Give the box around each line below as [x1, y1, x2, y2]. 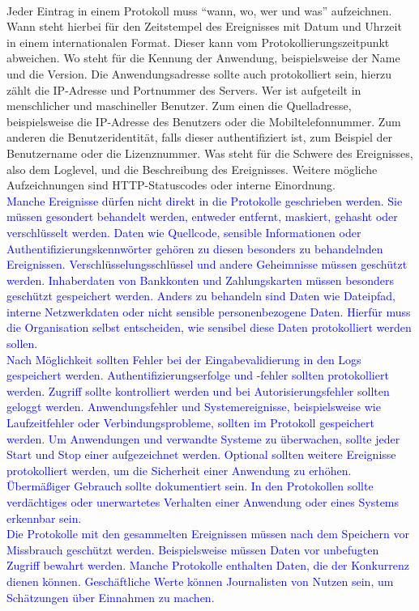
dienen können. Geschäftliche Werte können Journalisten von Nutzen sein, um [6, 572, 394, 589]
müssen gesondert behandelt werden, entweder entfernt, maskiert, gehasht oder [6, 208, 398, 225]
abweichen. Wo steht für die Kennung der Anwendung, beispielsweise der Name [6, 49, 400, 66]
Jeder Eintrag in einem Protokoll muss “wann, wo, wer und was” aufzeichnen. [6, 2, 392, 19]
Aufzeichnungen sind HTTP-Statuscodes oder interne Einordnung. [6, 176, 336, 193]
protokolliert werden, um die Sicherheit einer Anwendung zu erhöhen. [6, 461, 352, 478]
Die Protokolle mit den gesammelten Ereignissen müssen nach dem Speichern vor [6, 525, 409, 542]
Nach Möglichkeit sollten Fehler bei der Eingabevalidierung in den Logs [6, 350, 361, 367]
